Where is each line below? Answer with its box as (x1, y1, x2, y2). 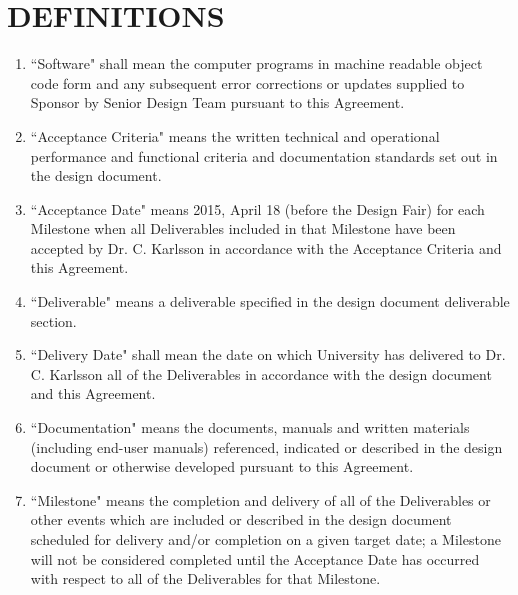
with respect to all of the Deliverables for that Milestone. (30, 568, 381, 589)
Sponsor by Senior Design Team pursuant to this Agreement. (30, 92, 405, 113)
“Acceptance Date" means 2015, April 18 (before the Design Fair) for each (30, 198, 485, 219)
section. (30, 310, 77, 331)
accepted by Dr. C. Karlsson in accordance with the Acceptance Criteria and (30, 237, 502, 258)
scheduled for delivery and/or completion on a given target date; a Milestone (30, 529, 501, 549)
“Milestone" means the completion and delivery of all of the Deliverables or (30, 489, 491, 510)
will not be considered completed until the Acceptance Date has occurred (30, 548, 480, 569)
